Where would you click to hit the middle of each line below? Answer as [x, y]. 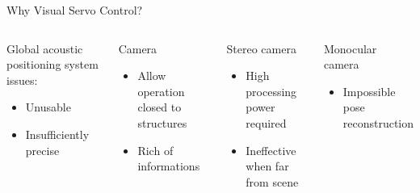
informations [169, 166]
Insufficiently [57, 134]
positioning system [52, 64]
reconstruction [378, 122]
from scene [272, 181]
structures [162, 122]
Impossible [369, 91]
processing [271, 91]
